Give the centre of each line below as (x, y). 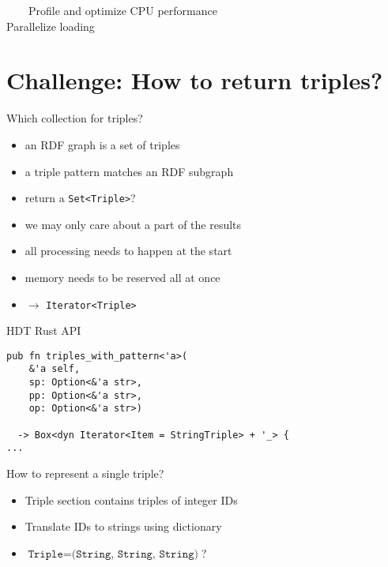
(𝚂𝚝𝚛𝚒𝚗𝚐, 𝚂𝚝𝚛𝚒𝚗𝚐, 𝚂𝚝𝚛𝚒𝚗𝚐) (135, 554)
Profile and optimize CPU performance (122, 10)
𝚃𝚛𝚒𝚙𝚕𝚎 (45, 554)
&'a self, (55, 369)
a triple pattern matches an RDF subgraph (129, 171)
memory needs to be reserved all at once (122, 277)
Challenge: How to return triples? (195, 80)
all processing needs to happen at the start (128, 251)
